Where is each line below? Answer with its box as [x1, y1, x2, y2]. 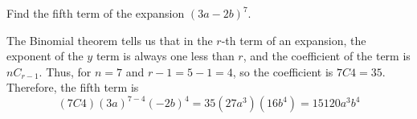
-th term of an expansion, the [221, 31, 366, 48]
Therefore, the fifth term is [6, 79, 139, 96]
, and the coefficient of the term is [243, 47, 411, 64]
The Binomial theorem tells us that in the [6, 31, 213, 48]
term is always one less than [96, 47, 235, 64]
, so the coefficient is [232, 63, 333, 80]
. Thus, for [39, 63, 92, 80]
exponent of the [6, 47, 84, 64]
